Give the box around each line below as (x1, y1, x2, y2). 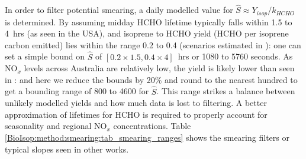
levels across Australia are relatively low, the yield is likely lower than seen (24, 62, 295, 74)
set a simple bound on (5, 50, 85, 62)
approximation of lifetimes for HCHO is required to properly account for (5, 108, 268, 120)
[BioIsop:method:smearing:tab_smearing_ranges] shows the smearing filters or (5, 131, 289, 144)
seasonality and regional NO (5, 120, 107, 132)
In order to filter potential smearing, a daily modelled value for (5, 4, 233, 16)
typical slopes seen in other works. (5, 143, 129, 155)
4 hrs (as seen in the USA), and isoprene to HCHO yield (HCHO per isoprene (5, 27, 289, 39)
